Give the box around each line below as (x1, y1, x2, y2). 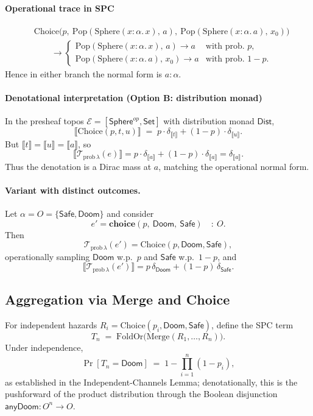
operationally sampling (5, 250, 90, 263)
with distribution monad (163, 115, 255, 127)
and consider (107, 207, 154, 220)
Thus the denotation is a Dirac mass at (5, 160, 152, 172)
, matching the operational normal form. (158, 160, 309, 172)
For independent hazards (5, 319, 97, 331)
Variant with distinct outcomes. (5, 183, 141, 196)
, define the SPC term (211, 319, 294, 331)
